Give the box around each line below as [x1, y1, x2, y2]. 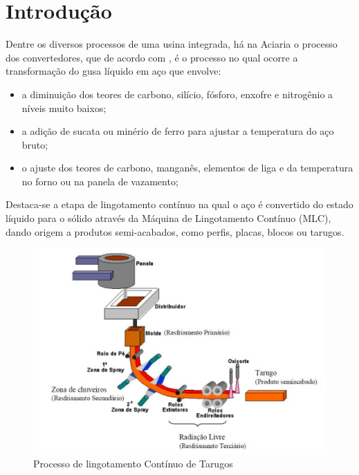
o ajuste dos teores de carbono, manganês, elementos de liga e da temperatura [21, 160, 353, 175]
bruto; [21, 137, 48, 151]
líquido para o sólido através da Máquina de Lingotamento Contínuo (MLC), [6, 211, 331, 225]
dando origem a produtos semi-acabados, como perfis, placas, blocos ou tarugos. [6, 224, 344, 239]
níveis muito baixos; [21, 100, 107, 115]
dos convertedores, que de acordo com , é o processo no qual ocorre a [6, 50, 298, 64]
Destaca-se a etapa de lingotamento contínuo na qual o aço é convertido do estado [6, 197, 353, 212]
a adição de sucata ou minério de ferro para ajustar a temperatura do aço [21, 124, 334, 138]
